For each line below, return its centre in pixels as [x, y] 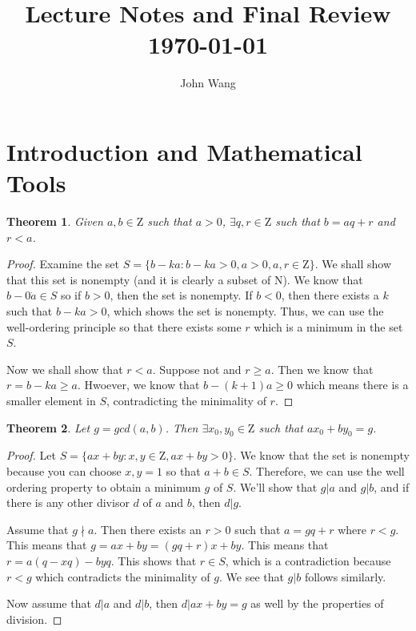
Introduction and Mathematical [184, 151]
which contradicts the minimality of [123, 576]
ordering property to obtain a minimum [104, 486]
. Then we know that [322, 369]
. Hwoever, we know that [138, 385]
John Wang [208, 83]
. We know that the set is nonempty [321, 455]
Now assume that [49, 603]
